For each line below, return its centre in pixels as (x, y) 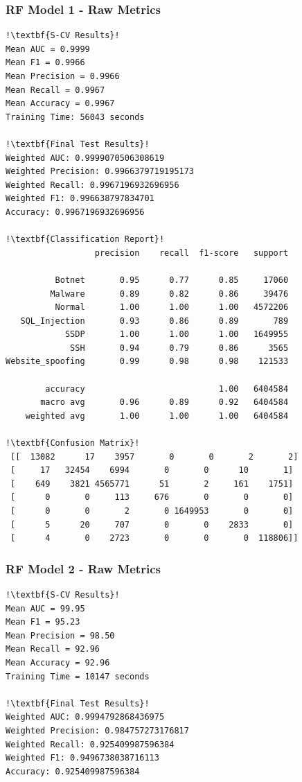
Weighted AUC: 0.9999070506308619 (85, 158)
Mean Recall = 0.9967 (55, 90)
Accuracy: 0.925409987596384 (73, 771)
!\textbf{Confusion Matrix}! (73, 443)
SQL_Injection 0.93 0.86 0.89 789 (154, 321)
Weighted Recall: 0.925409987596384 (90, 744)
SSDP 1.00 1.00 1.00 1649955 (177, 334)
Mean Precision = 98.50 (60, 635)
